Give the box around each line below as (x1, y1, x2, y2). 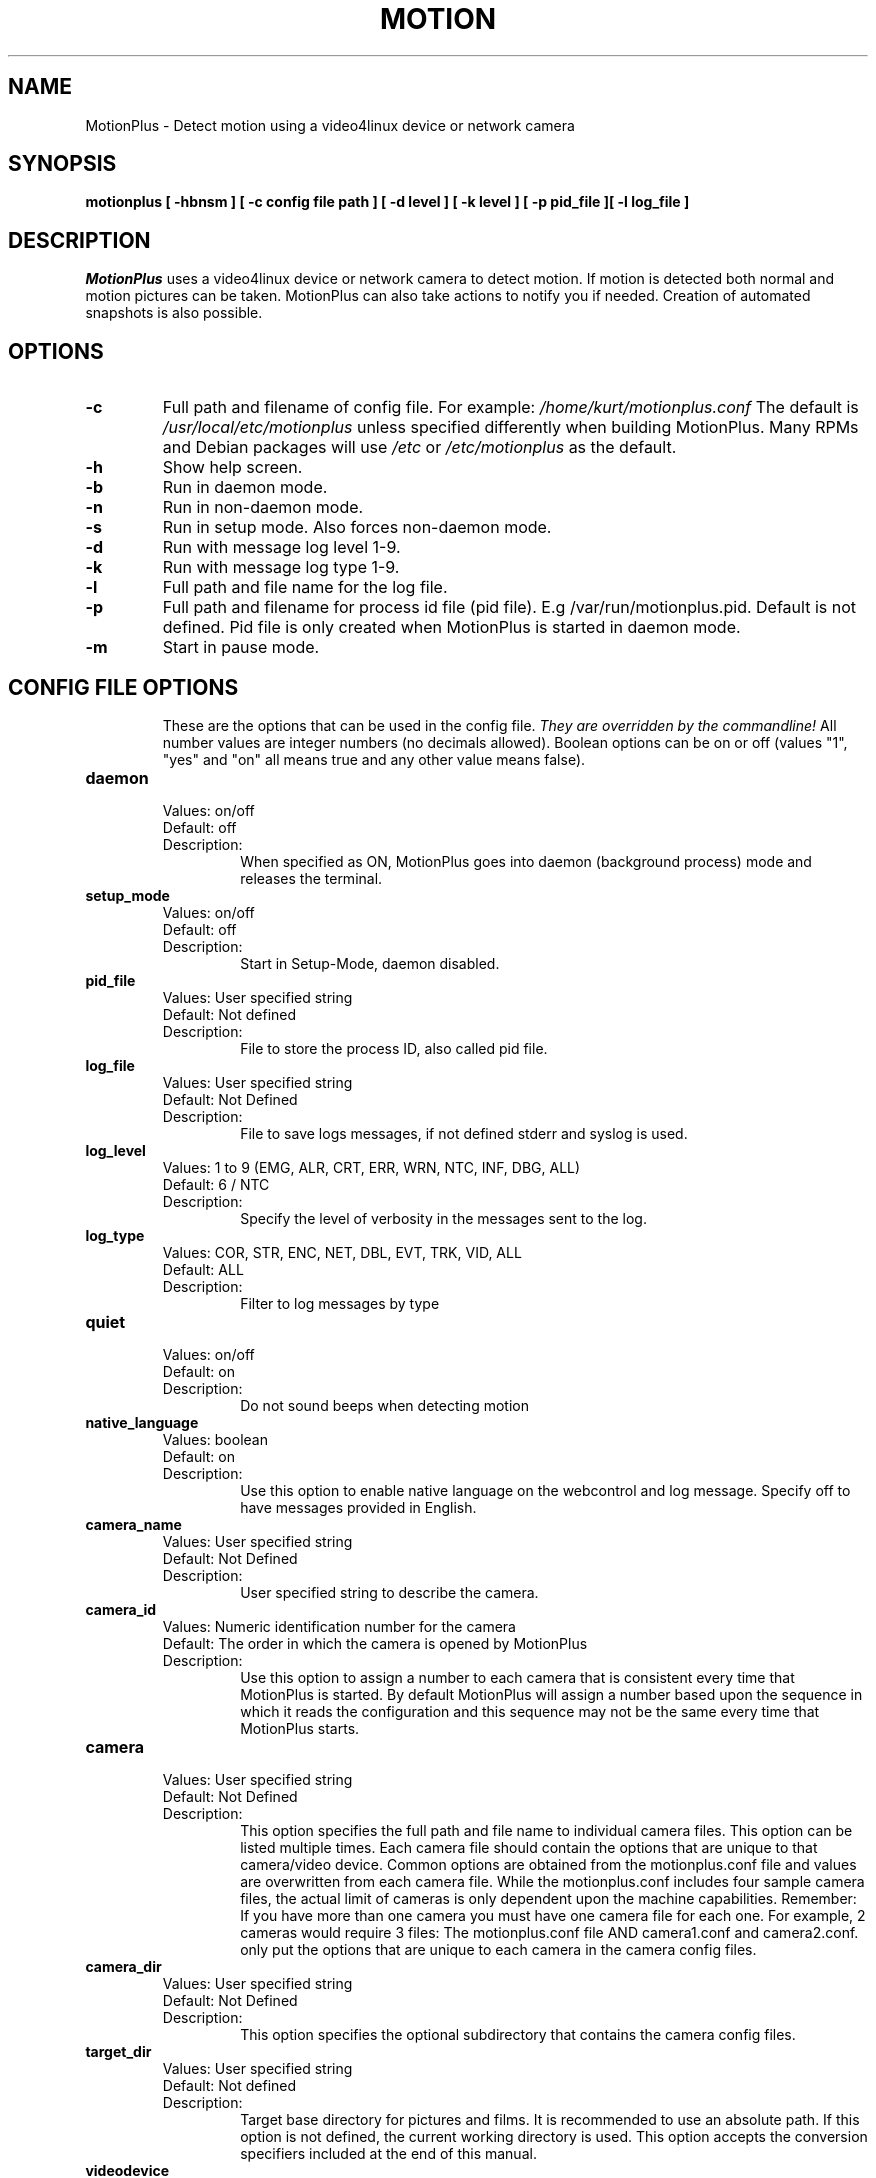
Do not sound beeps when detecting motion (240, 1396, 529, 1414)
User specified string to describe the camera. (240, 1583, 539, 1601)
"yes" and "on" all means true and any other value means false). (162, 750, 586, 768)
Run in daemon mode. (162, 477, 328, 498)
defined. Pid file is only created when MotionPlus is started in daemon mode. (162, 617, 741, 638)
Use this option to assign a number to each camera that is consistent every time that (240, 1668, 795, 1686)
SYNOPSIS (8, 151, 117, 177)
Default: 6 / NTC (162, 1175, 270, 1193)
